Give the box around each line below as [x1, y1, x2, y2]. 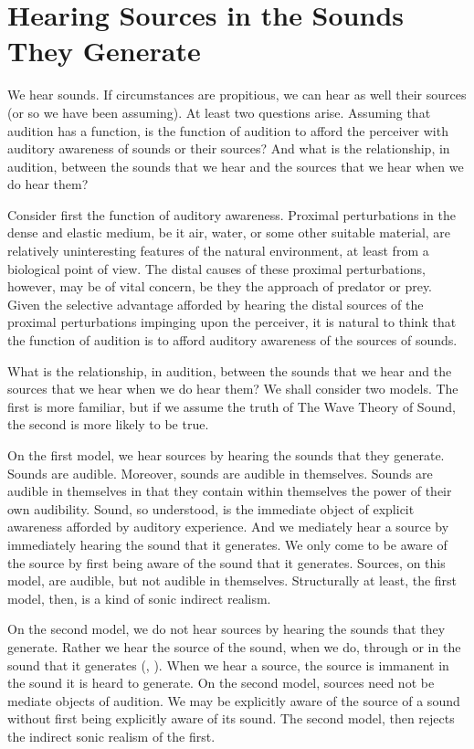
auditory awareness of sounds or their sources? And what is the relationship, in [7, 139, 450, 158]
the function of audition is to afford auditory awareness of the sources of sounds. [7, 331, 458, 350]
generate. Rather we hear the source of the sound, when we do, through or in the [7, 637, 461, 656]
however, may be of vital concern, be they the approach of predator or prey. [7, 277, 433, 296]
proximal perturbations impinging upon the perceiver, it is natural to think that [7, 312, 457, 332]
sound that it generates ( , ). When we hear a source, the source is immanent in [7, 655, 449, 674]
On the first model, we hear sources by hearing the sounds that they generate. [7, 446, 445, 464]
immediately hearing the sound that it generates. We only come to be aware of [7, 534, 448, 554]
